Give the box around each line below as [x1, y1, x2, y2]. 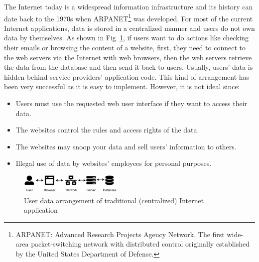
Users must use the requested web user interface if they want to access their [15, 98, 248, 108]
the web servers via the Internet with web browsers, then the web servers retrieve [4, 52, 252, 62]
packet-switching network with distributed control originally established [31, 239, 250, 249]
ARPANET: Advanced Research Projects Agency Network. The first [15, 229, 225, 239]
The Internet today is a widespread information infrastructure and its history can [4, 1, 253, 11]
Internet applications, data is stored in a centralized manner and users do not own [4, 22, 255, 33]
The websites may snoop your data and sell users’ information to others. [15, 141, 237, 151]
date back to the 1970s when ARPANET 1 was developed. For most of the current [4, 11, 253, 23]
